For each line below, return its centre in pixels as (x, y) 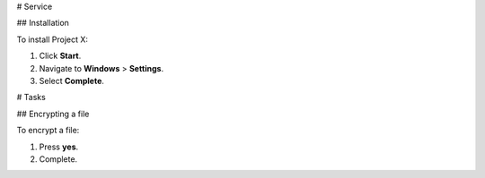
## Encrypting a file (53, 114)
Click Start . (60, 56)
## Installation (43, 23)
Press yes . (59, 147)
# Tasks (31, 97)
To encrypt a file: (48, 131)
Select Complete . (72, 81)
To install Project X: (53, 39)
